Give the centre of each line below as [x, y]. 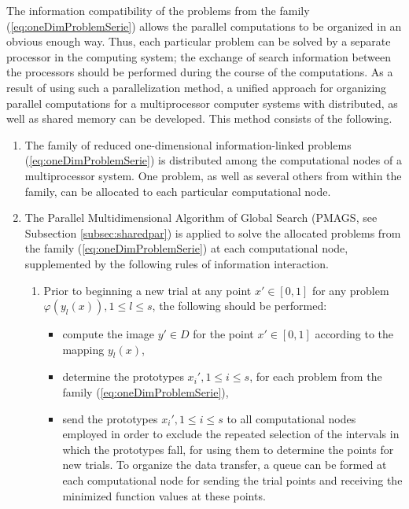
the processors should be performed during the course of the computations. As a [200, 72]
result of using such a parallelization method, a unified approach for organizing [197, 87]
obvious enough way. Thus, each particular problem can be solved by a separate [199, 41]
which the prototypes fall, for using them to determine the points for [228, 449]
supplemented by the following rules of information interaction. [177, 263]
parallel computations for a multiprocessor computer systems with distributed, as [202, 103]
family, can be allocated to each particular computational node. [178, 191]
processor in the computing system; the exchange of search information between [199, 56]
